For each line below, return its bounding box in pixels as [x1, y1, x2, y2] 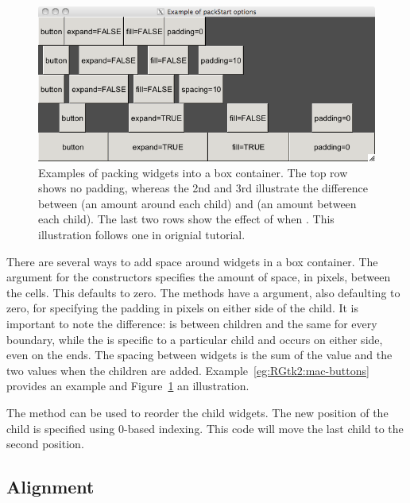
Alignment [6, 474, 95, 499]
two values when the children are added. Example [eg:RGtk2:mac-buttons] [6, 362, 369, 378]
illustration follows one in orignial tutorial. [38, 226, 246, 242]
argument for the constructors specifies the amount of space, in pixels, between [6, 269, 391, 285]
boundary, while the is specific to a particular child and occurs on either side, [6, 331, 383, 347]
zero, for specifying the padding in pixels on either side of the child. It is [6, 300, 359, 316]
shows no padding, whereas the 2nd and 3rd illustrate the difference [38, 180, 369, 196]
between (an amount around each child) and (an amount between [38, 195, 357, 211]
